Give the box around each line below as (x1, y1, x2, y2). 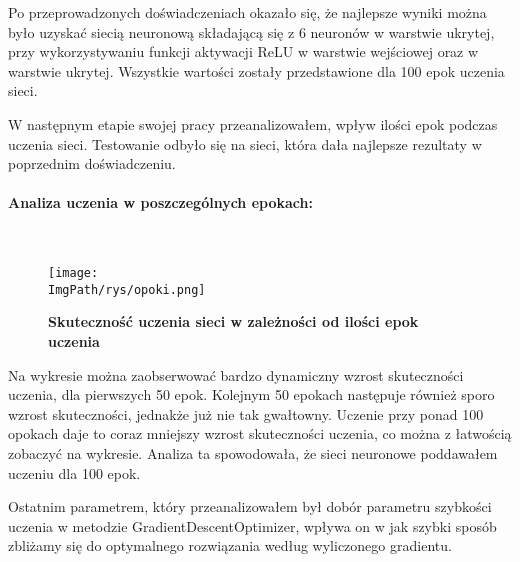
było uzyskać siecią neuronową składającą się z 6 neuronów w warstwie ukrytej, (8, 21, 495, 42)
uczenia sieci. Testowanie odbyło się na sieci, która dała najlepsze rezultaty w (8, 133, 482, 154)
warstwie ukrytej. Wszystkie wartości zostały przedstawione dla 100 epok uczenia (8, 60, 505, 81)
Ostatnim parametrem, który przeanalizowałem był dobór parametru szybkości (8, 496, 492, 517)
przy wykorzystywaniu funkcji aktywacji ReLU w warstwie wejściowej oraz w (8, 41, 479, 62)
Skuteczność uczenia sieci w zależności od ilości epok (48, 311, 419, 332)
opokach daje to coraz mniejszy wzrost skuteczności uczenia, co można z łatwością (8, 423, 512, 444)
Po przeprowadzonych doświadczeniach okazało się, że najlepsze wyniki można (8, 2, 487, 22)
